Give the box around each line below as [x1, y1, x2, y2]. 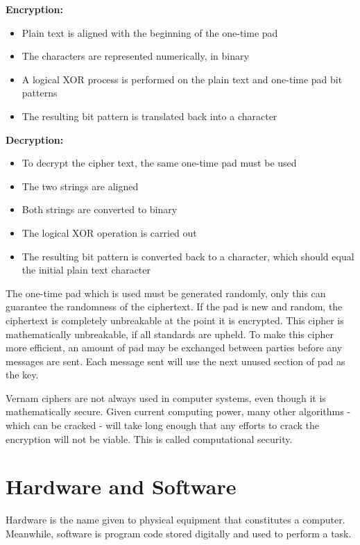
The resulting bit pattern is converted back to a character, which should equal [22, 249, 354, 263]
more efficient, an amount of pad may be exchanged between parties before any [6, 340, 343, 355]
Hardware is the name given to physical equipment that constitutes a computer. [6, 512, 345, 527]
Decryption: [6, 132, 64, 146]
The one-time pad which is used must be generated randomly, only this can [6, 285, 326, 300]
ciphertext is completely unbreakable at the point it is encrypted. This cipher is [6, 312, 344, 327]
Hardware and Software [6, 472, 237, 501]
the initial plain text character [22, 262, 151, 277]
